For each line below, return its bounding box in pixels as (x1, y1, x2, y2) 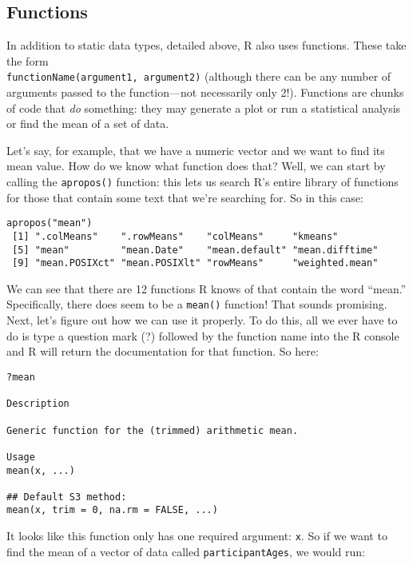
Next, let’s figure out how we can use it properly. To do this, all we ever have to (6, 312, 398, 328)
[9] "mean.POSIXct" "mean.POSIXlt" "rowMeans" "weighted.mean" (12, 257, 379, 269)
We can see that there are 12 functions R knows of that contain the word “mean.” (6, 280, 407, 296)
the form (6, 52, 49, 69)
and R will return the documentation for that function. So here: (6, 343, 319, 360)
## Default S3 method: (6, 491, 127, 503)
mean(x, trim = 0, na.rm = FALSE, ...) (6, 504, 218, 516)
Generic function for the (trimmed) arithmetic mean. (6, 424, 299, 436)
